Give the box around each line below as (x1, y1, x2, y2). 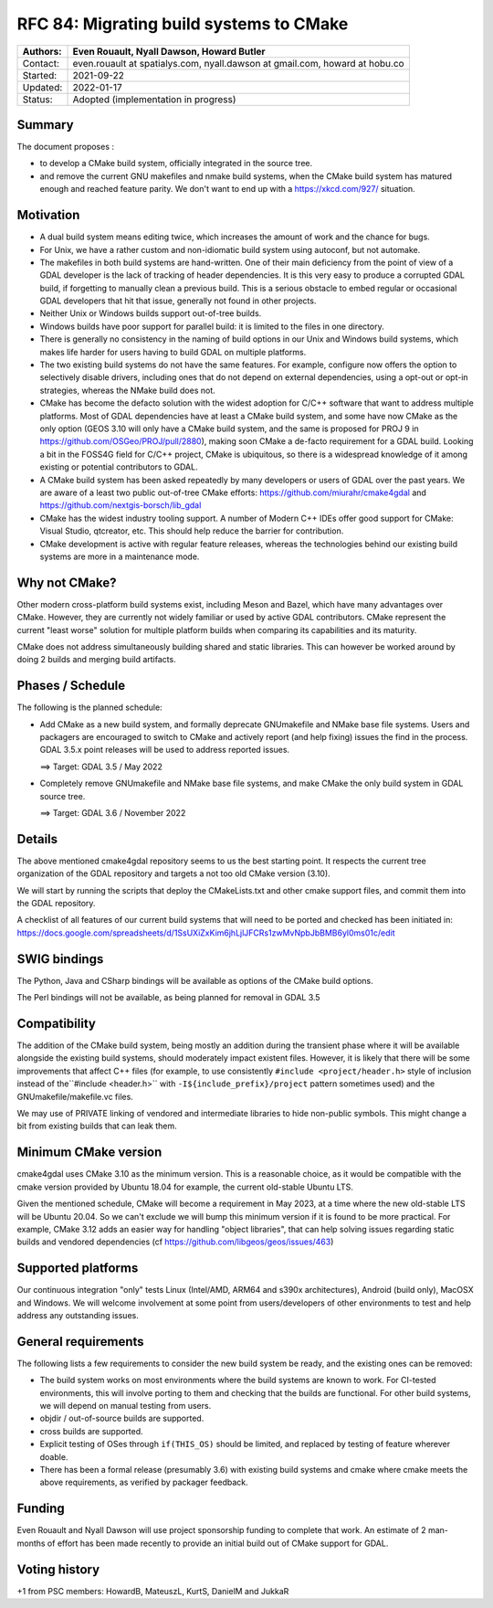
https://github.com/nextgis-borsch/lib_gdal (39, 500, 202, 511)
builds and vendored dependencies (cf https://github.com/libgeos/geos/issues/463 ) (16, 1236, 334, 1247)
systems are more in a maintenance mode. (39, 551, 200, 562)
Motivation (16, 207, 80, 223)
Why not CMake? (16, 575, 117, 590)
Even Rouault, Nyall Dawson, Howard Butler (72, 45, 266, 58)
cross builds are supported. (39, 1425, 143, 1436)
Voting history (16, 1561, 100, 1577)
